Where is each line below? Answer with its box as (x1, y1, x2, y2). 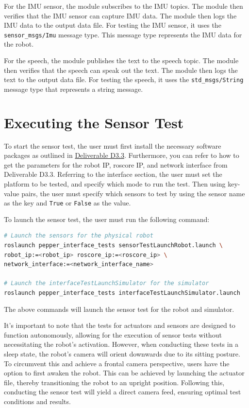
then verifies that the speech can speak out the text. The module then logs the (4, 65, 238, 75)
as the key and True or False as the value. (4, 198, 131, 208)
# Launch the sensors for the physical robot (4, 232, 153, 239)
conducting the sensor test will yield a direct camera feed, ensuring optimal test (4, 387, 241, 397)
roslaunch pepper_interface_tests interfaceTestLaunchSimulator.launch (4, 289, 240, 296)
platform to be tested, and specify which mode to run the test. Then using (4, 178, 226, 188)
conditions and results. (4, 396, 71, 406)
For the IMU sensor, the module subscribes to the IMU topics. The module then (4, 1, 243, 11)
